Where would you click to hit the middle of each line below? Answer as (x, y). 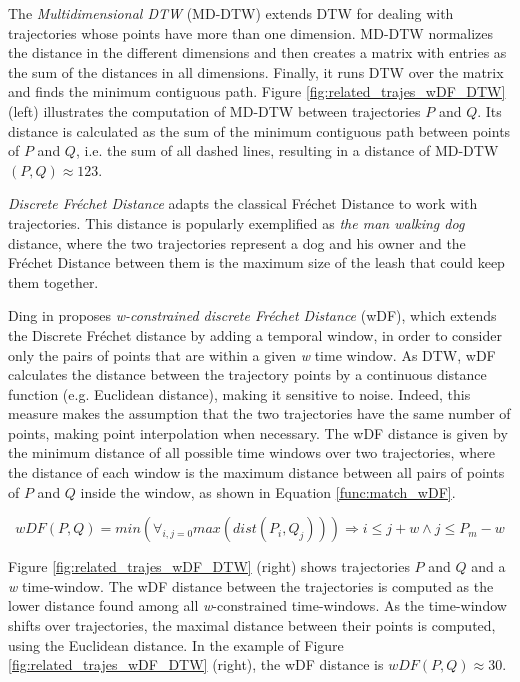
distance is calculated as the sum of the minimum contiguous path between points (259, 130)
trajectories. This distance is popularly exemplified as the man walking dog (236, 222)
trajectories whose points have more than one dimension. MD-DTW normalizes (251, 32)
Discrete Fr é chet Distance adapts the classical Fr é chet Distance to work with (243, 203)
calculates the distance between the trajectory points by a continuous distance (247, 374)
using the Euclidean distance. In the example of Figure (176, 644)
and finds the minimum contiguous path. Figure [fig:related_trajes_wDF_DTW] (257, 91)
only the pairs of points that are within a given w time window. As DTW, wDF (252, 354)
